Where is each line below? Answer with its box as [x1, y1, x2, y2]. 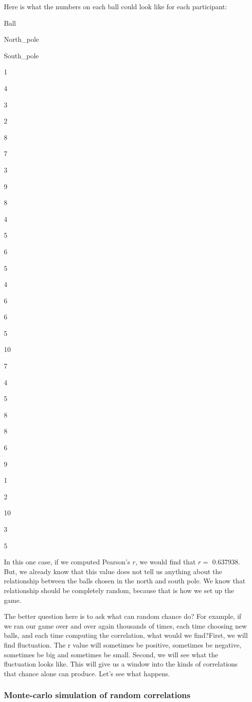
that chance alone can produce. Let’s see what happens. [4, 668, 170, 678]
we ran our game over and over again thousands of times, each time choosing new [4, 620, 247, 631]
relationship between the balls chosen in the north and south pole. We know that [4, 576, 246, 586]
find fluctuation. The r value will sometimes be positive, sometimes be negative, [4, 639, 242, 649]
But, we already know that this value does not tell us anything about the [4, 566, 222, 576]
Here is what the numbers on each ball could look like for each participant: [4, 1, 227, 11]
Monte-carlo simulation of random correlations [4, 689, 191, 701]
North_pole [4, 34, 39, 44]
